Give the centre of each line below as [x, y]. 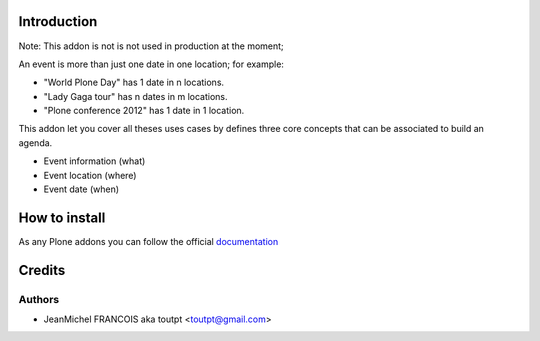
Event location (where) [90, 175]
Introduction [58, 21]
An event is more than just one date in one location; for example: [151, 64]
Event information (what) [94, 161]
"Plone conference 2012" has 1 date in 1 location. [144, 111]
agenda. [35, 142]
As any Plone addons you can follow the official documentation [148, 241]
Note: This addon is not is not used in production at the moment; [151, 46]
